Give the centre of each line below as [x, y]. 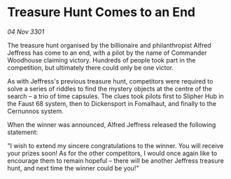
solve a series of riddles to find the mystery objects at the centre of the [110, 88]
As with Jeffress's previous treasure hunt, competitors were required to [110, 81]
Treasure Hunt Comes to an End [101, 12]
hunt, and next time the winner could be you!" [73, 168]
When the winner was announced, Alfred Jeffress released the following [112, 124]
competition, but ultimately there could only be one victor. [90, 67]
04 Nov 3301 [26, 32]
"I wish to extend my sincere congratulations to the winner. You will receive [115, 145]
